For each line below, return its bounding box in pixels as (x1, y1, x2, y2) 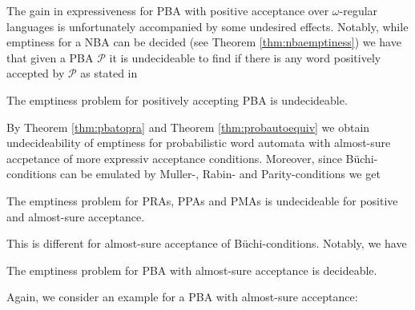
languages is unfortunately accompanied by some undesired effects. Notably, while (6, 18, 409, 34)
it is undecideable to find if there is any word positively (109, 49, 381, 66)
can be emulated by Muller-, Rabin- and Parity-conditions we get (59, 165, 381, 182)
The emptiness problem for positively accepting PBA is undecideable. (6, 91, 348, 108)
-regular (339, 2, 378, 18)
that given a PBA (6, 49, 94, 66)
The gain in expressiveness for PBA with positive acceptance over (6, 2, 329, 18)
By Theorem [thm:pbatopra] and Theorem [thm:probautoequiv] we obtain (6, 118, 370, 135)
